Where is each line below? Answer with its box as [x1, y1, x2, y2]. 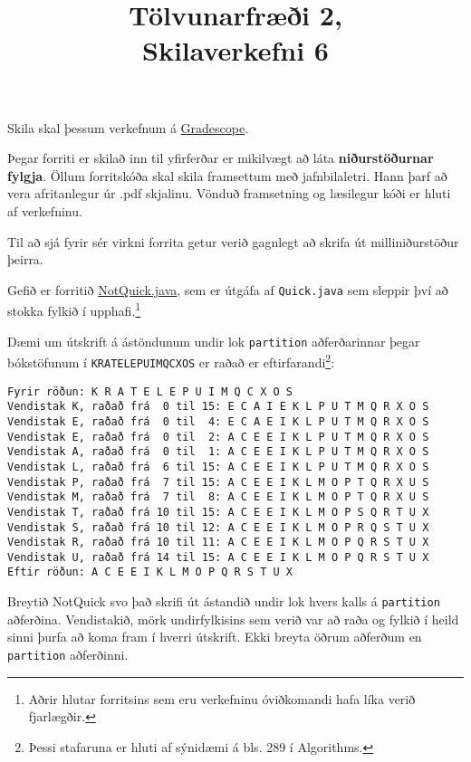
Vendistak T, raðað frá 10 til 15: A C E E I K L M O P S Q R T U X [7, 505, 429, 519]
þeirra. [7, 250, 43, 269]
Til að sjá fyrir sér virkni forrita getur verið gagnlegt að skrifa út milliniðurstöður [7, 232, 459, 251]
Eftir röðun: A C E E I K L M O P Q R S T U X [7, 566, 293, 579]
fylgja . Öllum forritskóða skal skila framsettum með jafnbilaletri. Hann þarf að [7, 166, 447, 185]
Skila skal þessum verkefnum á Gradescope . [7, 118, 249, 137]
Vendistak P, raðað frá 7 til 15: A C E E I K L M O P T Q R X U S [7, 475, 429, 489]
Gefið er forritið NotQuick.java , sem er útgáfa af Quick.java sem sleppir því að [7, 280, 448, 299]
